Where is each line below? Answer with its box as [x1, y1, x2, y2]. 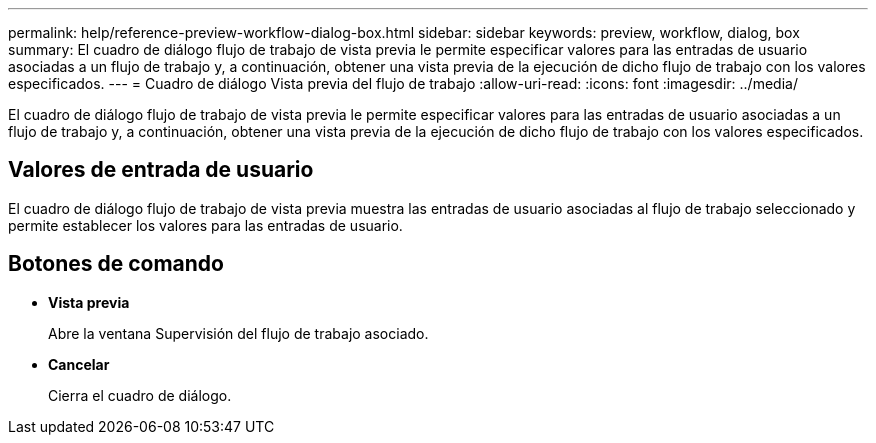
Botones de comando [8, 251, 224, 277]
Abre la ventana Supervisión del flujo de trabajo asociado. [48, 324, 429, 342]
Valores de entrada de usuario [8, 157, 314, 183]
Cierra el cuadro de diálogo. [48, 386, 232, 404]
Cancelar [48, 355, 110, 373]
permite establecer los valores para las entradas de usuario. [8, 216, 403, 234]
